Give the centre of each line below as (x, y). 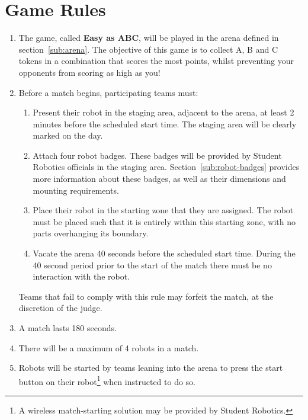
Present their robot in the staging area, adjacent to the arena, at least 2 (163, 112)
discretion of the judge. (60, 308)
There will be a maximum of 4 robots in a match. (109, 347)
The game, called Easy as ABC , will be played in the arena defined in (149, 38)
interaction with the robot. (81, 276)
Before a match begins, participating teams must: (108, 92)
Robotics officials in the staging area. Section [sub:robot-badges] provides (166, 167)
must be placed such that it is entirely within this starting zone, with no (164, 221)
